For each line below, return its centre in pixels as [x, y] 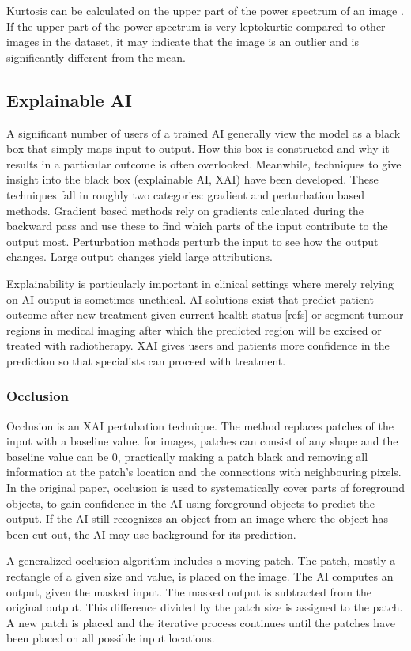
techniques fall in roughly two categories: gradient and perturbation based [186, 194]
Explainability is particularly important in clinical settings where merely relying [200, 283]
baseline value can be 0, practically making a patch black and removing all [187, 456]
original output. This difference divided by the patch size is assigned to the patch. [205, 607]
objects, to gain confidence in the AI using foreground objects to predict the [190, 503]
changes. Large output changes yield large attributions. [140, 257]
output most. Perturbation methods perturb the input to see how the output [192, 241]
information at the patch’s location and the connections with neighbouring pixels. [204, 472]
